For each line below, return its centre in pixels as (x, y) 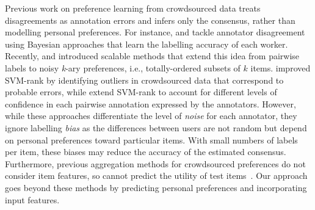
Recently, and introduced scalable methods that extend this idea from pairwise (152, 56)
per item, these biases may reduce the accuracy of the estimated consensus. (146, 152)
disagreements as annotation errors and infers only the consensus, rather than (150, 20)
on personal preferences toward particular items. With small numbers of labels (151, 139)
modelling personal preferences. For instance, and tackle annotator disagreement (155, 32)
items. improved (281, 67)
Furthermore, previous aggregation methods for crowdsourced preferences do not (155, 163)
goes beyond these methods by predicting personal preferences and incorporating (156, 187)
